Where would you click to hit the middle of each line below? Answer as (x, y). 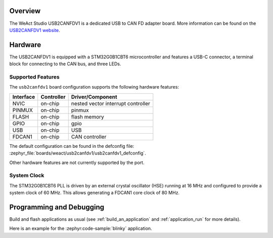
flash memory (88, 116)
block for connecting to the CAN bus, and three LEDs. (65, 64)
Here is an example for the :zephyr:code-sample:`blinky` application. (81, 228)
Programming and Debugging (57, 207)
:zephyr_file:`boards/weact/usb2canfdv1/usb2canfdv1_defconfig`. (78, 153)
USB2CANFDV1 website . (35, 30)
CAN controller (89, 137)
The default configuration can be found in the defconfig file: (72, 146)
